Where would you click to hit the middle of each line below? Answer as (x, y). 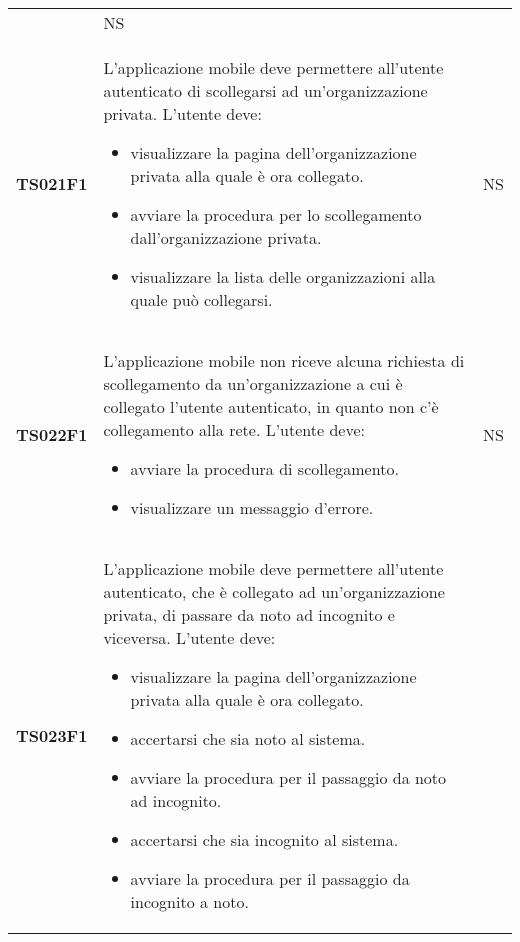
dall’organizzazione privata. (226, 237)
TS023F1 (52, 735)
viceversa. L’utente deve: (189, 637)
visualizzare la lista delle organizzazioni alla (283, 276)
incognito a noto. (189, 901)
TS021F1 (52, 183)
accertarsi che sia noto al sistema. (248, 738)
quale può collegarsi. (201, 299)
